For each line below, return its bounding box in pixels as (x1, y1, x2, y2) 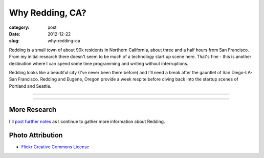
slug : (9, 38, 20, 44)
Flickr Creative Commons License (21, 144, 89, 150)
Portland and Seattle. (9, 83, 51, 89)
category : (9, 24, 30, 30)
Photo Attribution (9, 131, 63, 139)
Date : (9, 31, 21, 37)
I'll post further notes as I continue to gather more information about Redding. (9, 118, 165, 124)
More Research (9, 105, 57, 114)
